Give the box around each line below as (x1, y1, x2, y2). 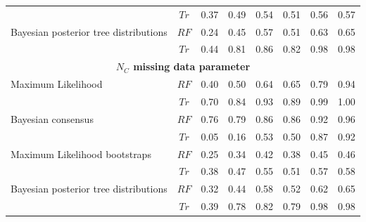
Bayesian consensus (11, 111, 94, 126)
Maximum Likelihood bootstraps (11, 146, 151, 161)
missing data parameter (133, 59, 251, 74)
